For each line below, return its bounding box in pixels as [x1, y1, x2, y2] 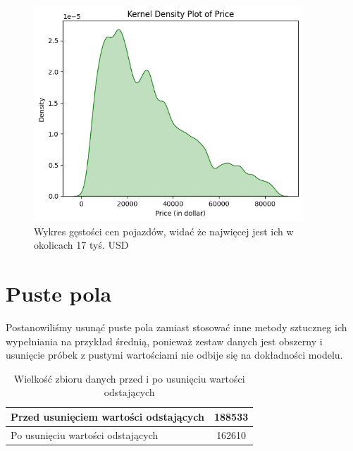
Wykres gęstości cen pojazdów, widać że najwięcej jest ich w [34, 223, 294, 238]
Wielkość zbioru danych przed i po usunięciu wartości [13, 371, 245, 385]
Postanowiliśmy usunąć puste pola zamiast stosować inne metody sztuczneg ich [6, 320, 347, 335]
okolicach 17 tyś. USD [34, 237, 129, 252]
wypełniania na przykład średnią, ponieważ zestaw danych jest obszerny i [6, 333, 323, 348]
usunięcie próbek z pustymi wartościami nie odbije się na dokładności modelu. [6, 347, 343, 362]
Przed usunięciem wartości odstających [11, 409, 204, 424]
